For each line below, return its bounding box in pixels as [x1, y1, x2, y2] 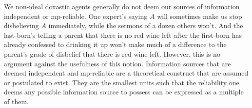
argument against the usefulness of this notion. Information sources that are [4, 58, 231, 68]
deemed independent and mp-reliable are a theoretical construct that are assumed [4, 68, 249, 78]
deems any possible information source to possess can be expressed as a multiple [4, 87, 244, 97]
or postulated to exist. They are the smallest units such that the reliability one [4, 77, 239, 87]
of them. [4, 96, 29, 106]
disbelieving [4, 20, 39, 31]
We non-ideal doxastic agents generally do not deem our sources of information [4, 1, 240, 11]
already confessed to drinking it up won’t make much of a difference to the [4, 39, 227, 49]
